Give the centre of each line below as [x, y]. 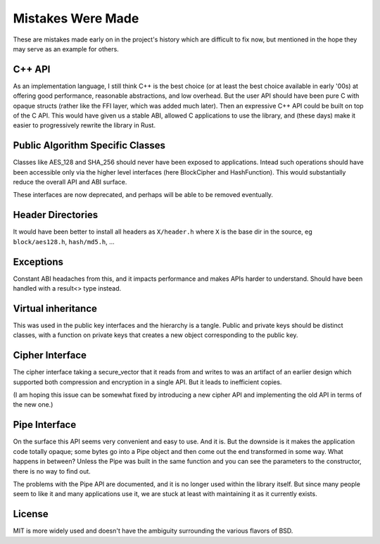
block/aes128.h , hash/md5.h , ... [64, 241]
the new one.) [33, 405]
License [31, 514]
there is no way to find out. [52, 471]
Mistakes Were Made [76, 18]
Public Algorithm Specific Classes [89, 145]
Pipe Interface [45, 425]
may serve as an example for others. [66, 49]
